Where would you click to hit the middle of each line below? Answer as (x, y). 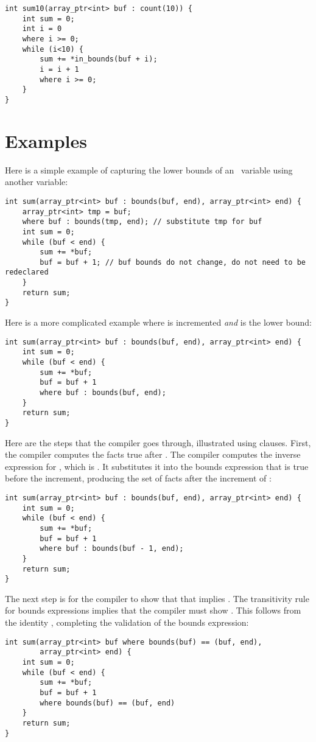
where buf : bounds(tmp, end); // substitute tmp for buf (142, 222)
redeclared (27, 272)
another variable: (37, 182)
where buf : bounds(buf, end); (103, 392)
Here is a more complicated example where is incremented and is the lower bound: (158, 322)
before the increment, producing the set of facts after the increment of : (138, 478)
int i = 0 (42, 29)
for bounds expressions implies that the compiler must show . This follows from (153, 610)
